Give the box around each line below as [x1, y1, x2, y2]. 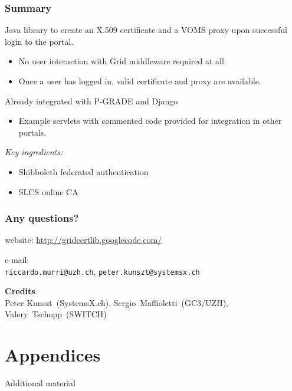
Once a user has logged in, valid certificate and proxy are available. [18, 75, 261, 87]
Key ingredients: [5, 146, 63, 158]
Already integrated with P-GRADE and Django [5, 94, 178, 107]
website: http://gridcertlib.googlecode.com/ [5, 234, 162, 246]
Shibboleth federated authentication [18, 165, 149, 178]
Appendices [5, 343, 101, 367]
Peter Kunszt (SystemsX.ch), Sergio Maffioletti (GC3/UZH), [5, 296, 228, 308]
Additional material [5, 377, 76, 389]
